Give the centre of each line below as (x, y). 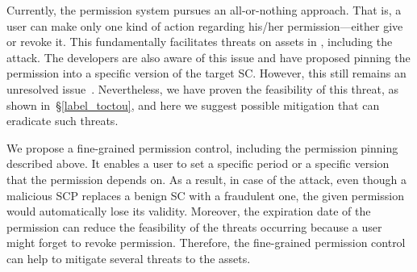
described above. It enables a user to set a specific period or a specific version (198, 163)
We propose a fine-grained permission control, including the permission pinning (202, 147)
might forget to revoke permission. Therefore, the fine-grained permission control (206, 243)
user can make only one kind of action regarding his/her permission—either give (205, 25)
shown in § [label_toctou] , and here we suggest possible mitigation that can (193, 105)
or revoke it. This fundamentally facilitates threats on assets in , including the (200, 42)
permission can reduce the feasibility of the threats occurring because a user (194, 226)
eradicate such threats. (63, 121)
